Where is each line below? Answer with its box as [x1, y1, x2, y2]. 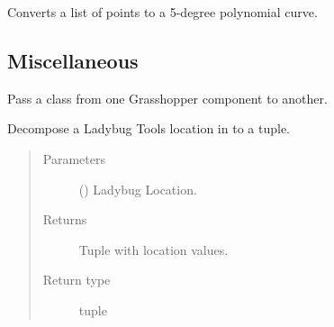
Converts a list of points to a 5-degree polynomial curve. [7, 3, 318, 21]
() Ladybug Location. [78, 179, 197, 198]
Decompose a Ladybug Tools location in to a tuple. [7, 119, 290, 138]
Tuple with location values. [78, 240, 229, 259]
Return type [42, 270, 111, 289]
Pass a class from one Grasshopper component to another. [7, 88, 328, 107]
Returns [42, 210, 87, 229]
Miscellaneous [7, 46, 139, 74]
